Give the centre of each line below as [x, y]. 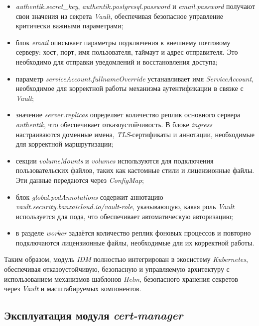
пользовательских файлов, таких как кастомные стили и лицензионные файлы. [135, 170]
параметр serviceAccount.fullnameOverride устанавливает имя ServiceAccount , [135, 78]
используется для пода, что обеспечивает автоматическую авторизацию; [125, 216]
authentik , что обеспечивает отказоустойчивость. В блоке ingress [114, 124]
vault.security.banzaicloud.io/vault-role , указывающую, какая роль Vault [125, 206]
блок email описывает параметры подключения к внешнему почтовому [123, 42]
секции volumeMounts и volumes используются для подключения [115, 160]
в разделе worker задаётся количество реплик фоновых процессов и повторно [133, 233]
